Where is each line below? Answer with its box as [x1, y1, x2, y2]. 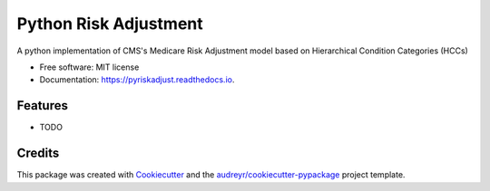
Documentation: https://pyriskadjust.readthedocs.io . [39, 74, 235, 85]
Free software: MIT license [39, 62, 140, 72]
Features [16, 98, 68, 113]
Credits [16, 146, 60, 161]
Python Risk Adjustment [16, 14, 203, 33]
